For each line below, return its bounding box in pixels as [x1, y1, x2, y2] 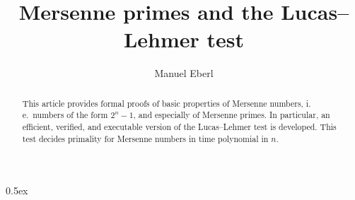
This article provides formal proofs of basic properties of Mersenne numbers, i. [22, 97, 311, 109]
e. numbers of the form [22, 109, 108, 121]
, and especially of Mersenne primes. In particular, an [133, 109, 330, 121]
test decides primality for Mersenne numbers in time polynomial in [22, 132, 269, 144]
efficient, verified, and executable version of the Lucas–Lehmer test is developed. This [22, 121, 337, 133]
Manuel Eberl [154, 66, 214, 81]
